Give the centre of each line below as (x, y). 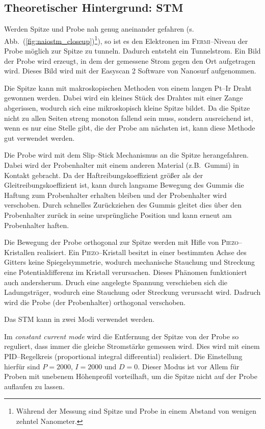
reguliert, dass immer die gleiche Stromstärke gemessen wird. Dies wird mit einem (132, 346)
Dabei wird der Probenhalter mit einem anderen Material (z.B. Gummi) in (122, 165)
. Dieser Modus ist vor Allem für (189, 366)
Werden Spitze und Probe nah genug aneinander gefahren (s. (99, 29)
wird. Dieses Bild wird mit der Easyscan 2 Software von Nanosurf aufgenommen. (130, 71)
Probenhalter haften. (37, 225)
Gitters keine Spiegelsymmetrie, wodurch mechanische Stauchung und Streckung (130, 262)
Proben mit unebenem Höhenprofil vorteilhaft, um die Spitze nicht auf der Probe (131, 376)
